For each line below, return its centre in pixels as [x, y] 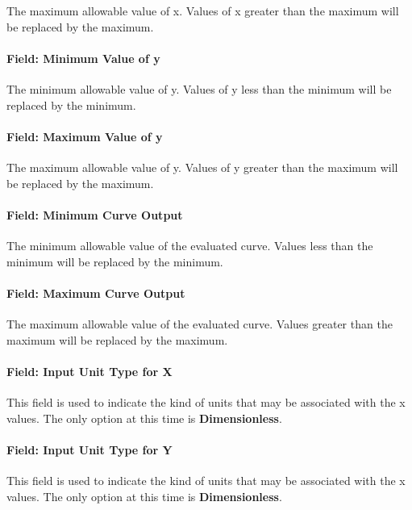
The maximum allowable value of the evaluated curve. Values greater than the [200, 323]
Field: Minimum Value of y [83, 58]
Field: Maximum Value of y [85, 136]
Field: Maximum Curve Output [96, 293]
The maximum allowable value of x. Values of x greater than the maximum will [203, 10]
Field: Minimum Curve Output [95, 214]
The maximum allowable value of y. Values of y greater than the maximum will [202, 167]
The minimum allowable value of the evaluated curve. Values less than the [190, 245]
